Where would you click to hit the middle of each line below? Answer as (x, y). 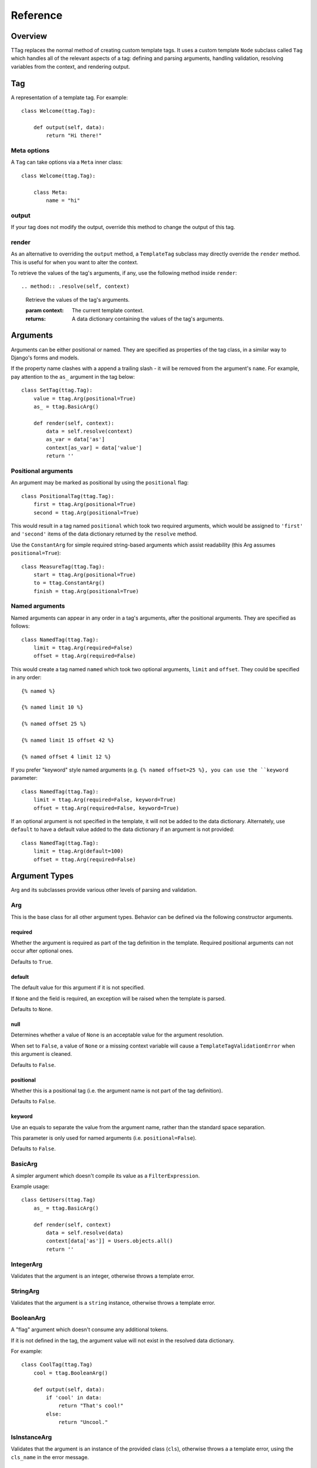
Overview (29, 36)
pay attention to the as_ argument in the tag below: (73, 376)
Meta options (30, 151)
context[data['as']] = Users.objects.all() (109, 1241)
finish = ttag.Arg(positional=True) (86, 591)
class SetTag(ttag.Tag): (57, 390)
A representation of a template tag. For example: (70, 97)
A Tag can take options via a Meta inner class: (67, 162)
